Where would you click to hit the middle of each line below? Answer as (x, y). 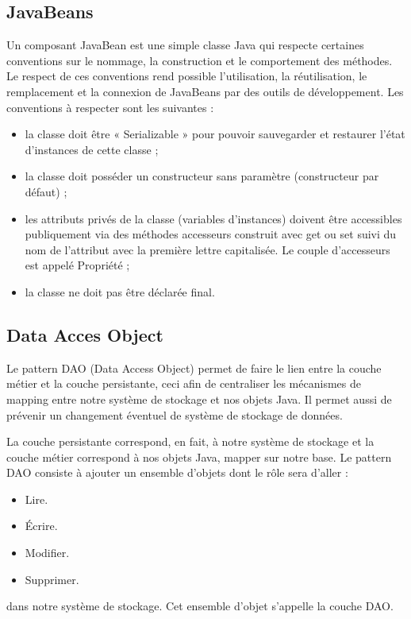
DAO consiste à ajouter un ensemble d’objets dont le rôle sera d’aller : (177, 472)
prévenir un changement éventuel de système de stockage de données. (175, 414)
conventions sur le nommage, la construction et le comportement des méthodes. (200, 60)
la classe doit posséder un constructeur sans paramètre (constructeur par (202, 176)
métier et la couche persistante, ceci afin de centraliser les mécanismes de (184, 383)
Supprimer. (52, 579)
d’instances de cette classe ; (92, 149)
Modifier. (47, 553)
